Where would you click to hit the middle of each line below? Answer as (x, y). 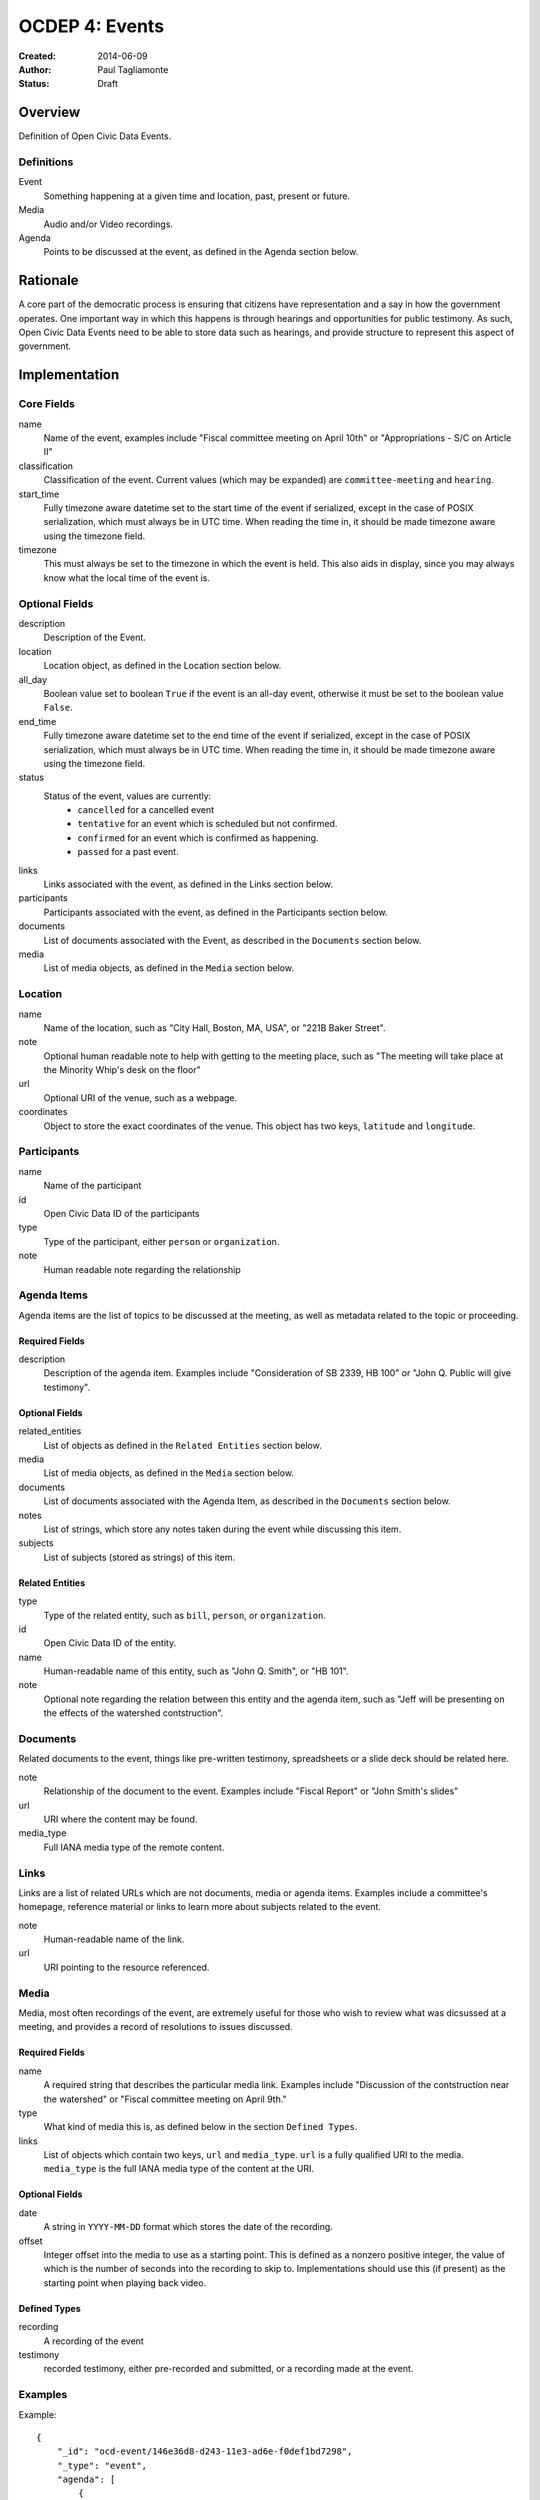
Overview (49, 112)
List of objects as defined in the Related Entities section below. (182, 1445)
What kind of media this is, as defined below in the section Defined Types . (200, 2127)
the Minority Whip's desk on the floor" (122, 1070)
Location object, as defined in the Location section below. (162, 666)
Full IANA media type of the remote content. (134, 1847)
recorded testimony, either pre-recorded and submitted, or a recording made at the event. (228, 2369)
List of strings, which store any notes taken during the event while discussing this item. (222, 1529)
